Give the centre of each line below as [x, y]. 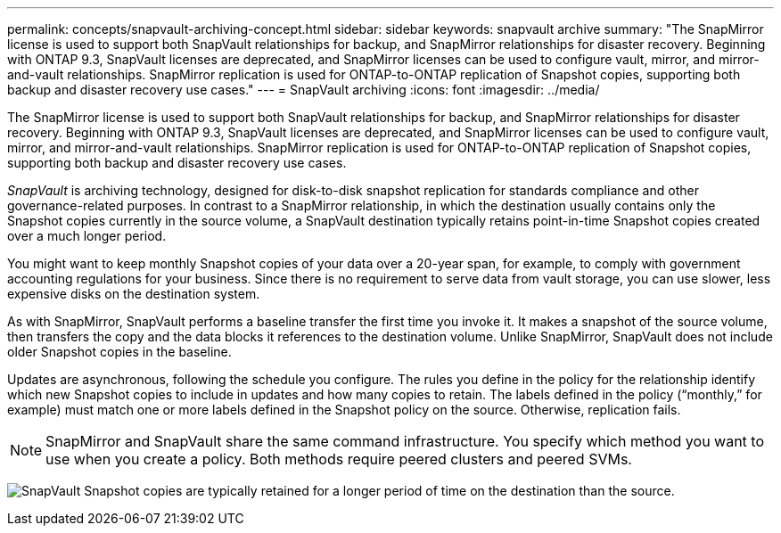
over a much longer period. [87, 236]
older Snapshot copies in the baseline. [119, 352]
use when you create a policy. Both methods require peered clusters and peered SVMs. [339, 459]
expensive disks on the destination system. [134, 294]
